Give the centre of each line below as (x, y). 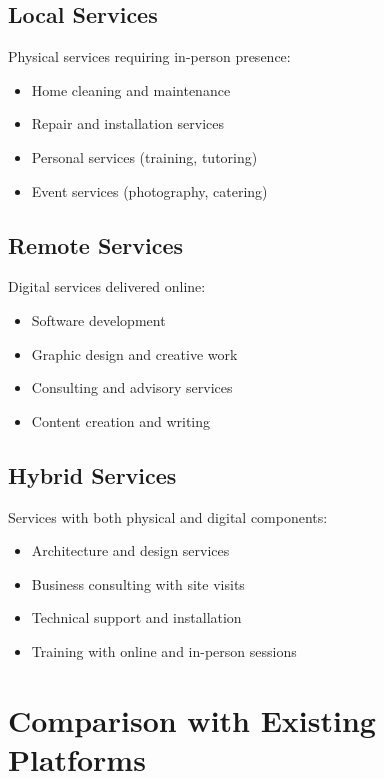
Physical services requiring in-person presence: (149, 56)
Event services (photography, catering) (149, 190)
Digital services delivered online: (107, 286)
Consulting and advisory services (132, 387)
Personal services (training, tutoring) (144, 156)
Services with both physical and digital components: (168, 516)
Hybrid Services (92, 474)
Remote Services (96, 244)
